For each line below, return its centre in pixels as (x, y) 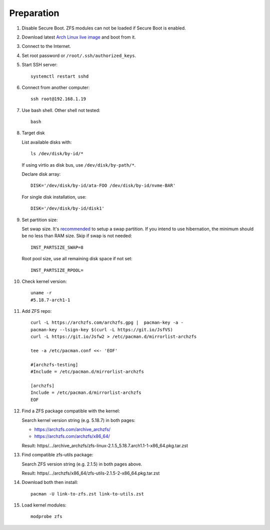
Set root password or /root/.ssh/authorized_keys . (79, 56)
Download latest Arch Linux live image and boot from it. (79, 37)
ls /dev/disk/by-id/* (57, 154)
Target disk (33, 133)
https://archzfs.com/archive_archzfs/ (72, 429)
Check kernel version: (44, 281)
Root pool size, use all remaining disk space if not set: (77, 259)
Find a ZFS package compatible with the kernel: (71, 411)
